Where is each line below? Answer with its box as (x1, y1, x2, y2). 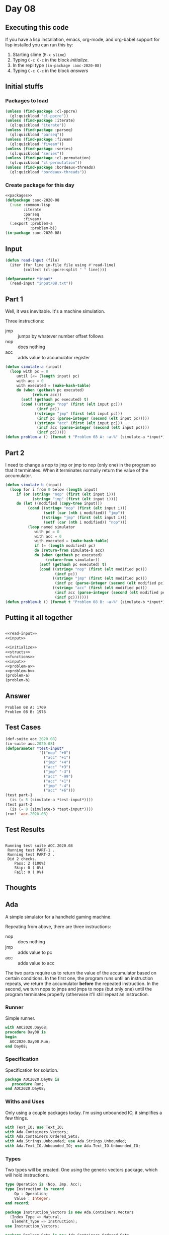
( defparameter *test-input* (5, 746, 64, 751)
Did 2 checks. (7, 856, 37, 862)
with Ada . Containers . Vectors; (5, 1129, 69, 1134)
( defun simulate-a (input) (5, 364, 62, 369)
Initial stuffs (5, 82, 44, 91)
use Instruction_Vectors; (5, 1224, 59, 1229)
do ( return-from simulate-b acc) (34, 548, 105, 553)
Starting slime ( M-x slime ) (12, 51, 66, 57)
